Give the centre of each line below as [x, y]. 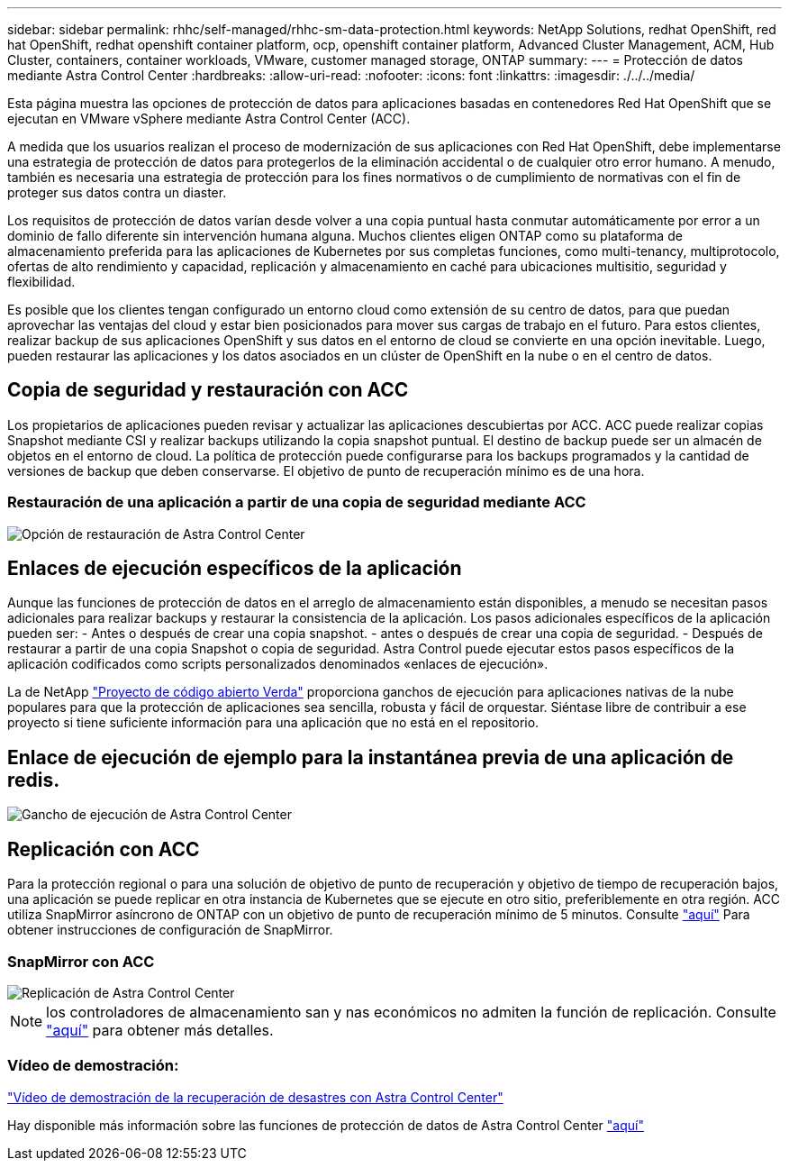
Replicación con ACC [104, 849]
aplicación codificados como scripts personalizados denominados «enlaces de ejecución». [278, 664]
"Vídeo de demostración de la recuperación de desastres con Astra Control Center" [255, 1097]
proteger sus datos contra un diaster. [117, 192]
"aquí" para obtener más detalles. [160, 1030]
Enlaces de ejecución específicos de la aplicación [235, 569]
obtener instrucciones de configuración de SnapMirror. [170, 930]
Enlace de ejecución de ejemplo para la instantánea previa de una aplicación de [371, 757]
